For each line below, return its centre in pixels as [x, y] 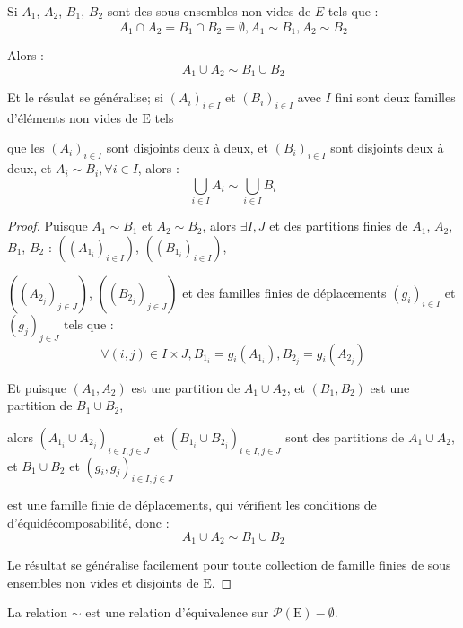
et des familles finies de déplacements [284, 292]
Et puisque [37, 387]
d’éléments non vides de [73, 117]
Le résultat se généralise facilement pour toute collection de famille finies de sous [229, 565]
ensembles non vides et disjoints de [103, 582]
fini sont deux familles [395, 97]
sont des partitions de [345, 436]
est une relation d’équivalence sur [177, 612]
